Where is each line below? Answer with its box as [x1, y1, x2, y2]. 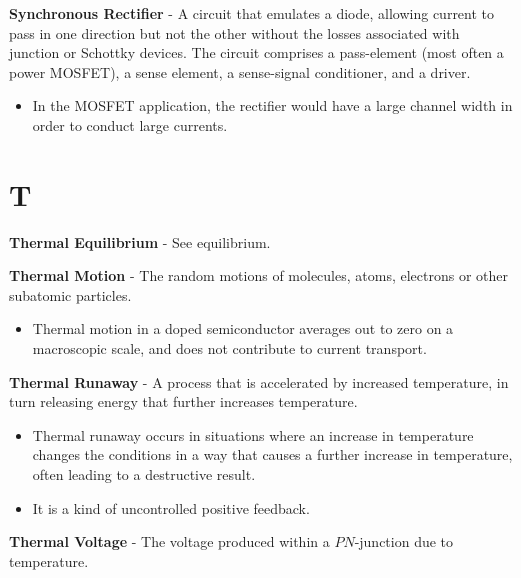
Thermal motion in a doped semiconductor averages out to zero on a [32, 318, 454, 339]
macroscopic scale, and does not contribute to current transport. [32, 338, 427, 359]
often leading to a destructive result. [32, 464, 256, 485]
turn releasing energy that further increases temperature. [9, 391, 358, 412]
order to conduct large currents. [32, 114, 228, 135]
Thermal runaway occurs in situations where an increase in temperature [32, 424, 474, 445]
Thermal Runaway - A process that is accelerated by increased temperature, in [9, 371, 509, 392]
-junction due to [354, 531, 454, 552]
